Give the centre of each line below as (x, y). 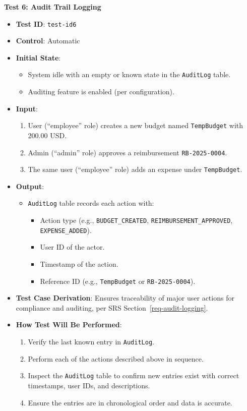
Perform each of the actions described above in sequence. (116, 358)
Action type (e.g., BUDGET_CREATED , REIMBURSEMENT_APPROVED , (136, 220)
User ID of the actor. (72, 247)
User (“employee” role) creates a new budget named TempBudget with (136, 125)
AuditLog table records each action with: (91, 203)
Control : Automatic (48, 41)
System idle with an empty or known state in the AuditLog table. (129, 74)
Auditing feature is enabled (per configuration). (101, 92)
